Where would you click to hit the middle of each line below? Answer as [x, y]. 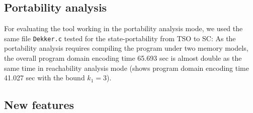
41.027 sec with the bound [45, 78]
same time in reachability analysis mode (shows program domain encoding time [126, 68]
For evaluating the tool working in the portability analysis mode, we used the [123, 28]
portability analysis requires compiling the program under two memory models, [126, 48]
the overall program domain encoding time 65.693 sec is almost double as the [123, 58]
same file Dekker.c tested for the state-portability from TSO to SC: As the [120, 38]
